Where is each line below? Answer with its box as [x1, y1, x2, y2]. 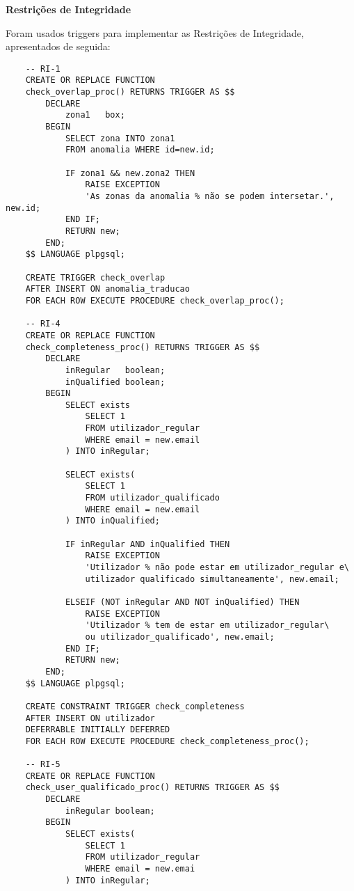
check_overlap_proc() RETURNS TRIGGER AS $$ [25, 87, 235, 97]
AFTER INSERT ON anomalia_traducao [25, 284, 190, 294]
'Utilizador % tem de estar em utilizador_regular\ [85, 620, 330, 631]
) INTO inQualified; [65, 516, 160, 526]
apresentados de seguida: [6, 39, 111, 54]
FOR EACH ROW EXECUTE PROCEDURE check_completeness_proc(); [25, 736, 309, 746]
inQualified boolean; [65, 377, 166, 387]
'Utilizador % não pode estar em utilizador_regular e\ [85, 562, 349, 572]
